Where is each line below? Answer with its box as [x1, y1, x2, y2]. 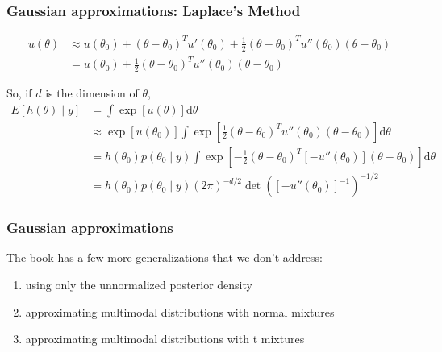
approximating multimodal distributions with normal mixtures [25, 303, 335, 320]
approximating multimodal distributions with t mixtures [25, 330, 305, 347]
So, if [6, 84, 32, 101]
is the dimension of [45, 84, 139, 101]
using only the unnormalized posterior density [25, 275, 252, 292]
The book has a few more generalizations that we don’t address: [6, 249, 323, 266]
